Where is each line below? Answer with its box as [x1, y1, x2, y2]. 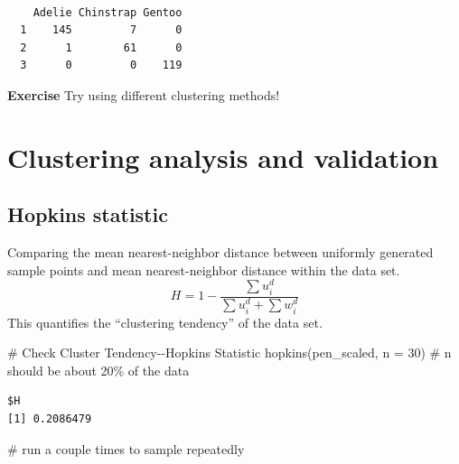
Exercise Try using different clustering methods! [7, 85, 280, 104]
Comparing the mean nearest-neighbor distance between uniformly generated [7, 243, 434, 262]
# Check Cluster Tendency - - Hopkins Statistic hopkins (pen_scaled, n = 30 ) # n [7, 343, 452, 362]
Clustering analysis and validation [7, 138, 439, 175]
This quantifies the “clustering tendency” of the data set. [7, 312, 323, 331]
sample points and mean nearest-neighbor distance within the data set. [7, 260, 400, 279]
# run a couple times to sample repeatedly [7, 439, 245, 458]
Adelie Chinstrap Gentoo [33, 5, 183, 19]
